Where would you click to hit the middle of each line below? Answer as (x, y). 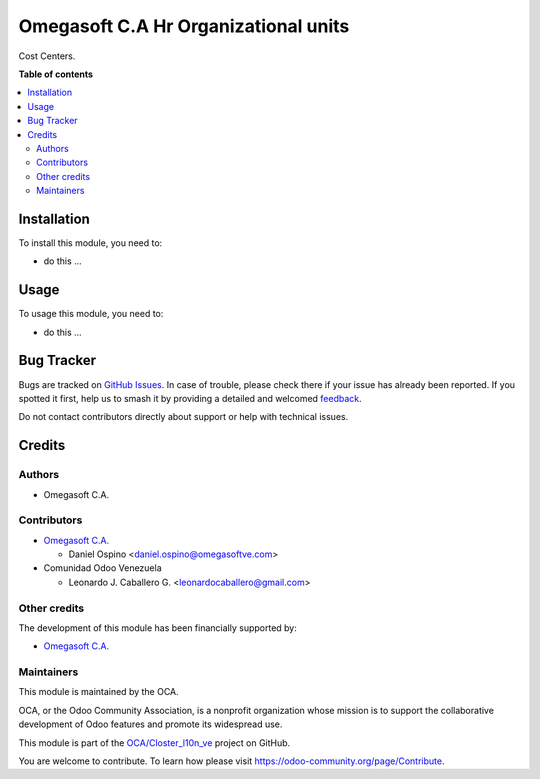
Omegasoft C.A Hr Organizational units (184, 26)
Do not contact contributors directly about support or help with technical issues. (183, 417)
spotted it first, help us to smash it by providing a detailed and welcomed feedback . (190, 398)
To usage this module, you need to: (91, 314)
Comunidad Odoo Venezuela (102, 568)
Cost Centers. (47, 56)
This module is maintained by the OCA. (98, 692)
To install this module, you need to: (90, 242)
